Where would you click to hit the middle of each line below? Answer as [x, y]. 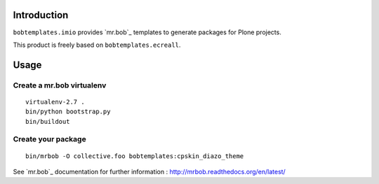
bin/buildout [48, 121]
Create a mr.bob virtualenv [60, 85]
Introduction [41, 15]
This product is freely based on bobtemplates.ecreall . [97, 45]
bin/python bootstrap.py [68, 112]
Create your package [50, 139]
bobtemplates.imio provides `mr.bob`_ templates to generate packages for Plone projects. [147, 32]
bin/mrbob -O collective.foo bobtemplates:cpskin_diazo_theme [135, 156]
